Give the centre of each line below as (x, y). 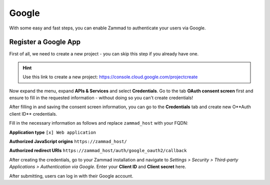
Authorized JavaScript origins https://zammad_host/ (68, 141)
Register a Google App (45, 42)
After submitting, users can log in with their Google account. (71, 176)
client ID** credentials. (33, 114)
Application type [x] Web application (52, 132)
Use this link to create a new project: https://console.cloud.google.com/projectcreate (110, 77)
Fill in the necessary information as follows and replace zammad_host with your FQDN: (99, 123)
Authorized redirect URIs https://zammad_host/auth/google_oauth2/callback (98, 151)
